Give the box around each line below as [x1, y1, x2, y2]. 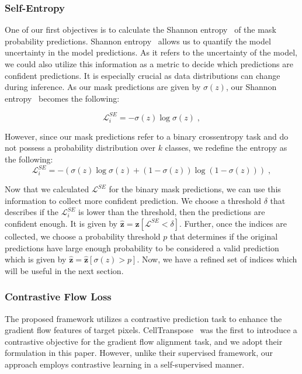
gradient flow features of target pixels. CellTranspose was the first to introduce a [5, 324, 297, 336]
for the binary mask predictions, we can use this [109, 183, 281, 195]
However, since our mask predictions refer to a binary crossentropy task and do [5, 130, 289, 142]
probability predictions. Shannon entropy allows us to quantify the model [5, 34, 271, 47]
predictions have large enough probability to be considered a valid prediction [5, 241, 279, 254]
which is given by [5, 253, 67, 265]
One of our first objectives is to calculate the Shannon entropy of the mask [5, 23, 276, 36]
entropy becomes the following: [5, 92, 120, 104]
